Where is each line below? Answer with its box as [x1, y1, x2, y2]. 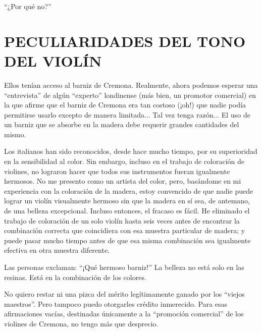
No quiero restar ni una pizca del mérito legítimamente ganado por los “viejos [4, 289, 245, 299]
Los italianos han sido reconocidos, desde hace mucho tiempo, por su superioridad [4, 146, 257, 156]
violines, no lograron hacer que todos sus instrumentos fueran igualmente [4, 165, 230, 176]
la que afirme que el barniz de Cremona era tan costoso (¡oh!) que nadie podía [4, 99, 246, 110]
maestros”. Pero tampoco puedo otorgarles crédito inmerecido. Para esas [4, 298, 228, 309]
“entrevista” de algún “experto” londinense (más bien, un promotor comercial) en [4, 89, 256, 100]
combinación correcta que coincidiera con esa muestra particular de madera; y [4, 225, 245, 236]
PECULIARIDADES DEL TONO [4, 30, 246, 51]
